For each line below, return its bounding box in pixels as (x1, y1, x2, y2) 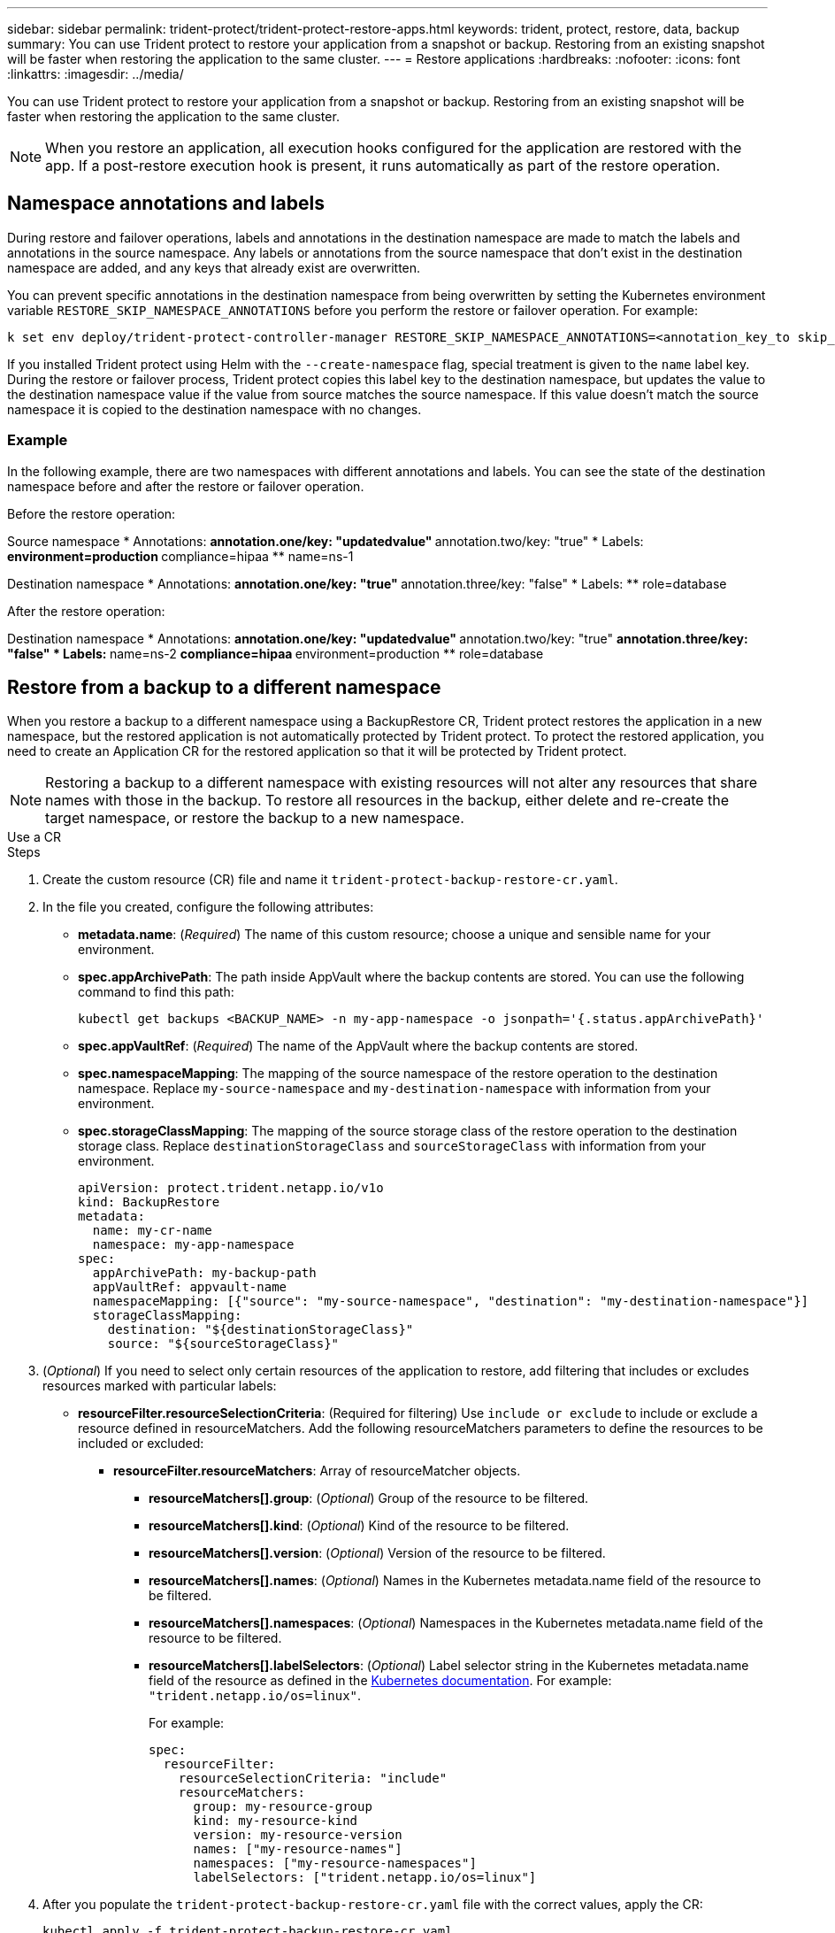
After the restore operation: (7, 603, 165, 619)
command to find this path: (78, 984, 234, 1000)
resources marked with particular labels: (42, 1378, 277, 1394)
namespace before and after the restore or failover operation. (7, 478, 364, 494)
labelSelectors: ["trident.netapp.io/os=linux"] (193, 1870, 537, 1885)
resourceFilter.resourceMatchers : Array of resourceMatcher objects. (113, 1463, 521, 1479)
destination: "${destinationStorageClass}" (107, 1322, 414, 1337)
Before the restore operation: (7, 505, 176, 521)
